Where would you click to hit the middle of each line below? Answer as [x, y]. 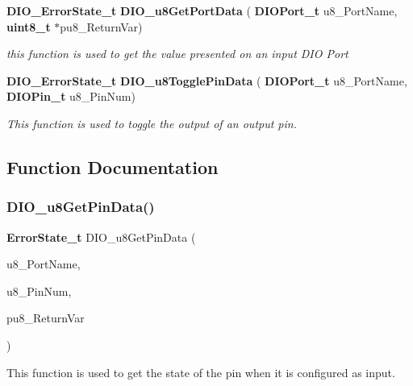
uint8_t [29, 26]
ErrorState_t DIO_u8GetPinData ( [101, 237]
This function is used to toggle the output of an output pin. [152, 123]
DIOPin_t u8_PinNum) [71, 96]
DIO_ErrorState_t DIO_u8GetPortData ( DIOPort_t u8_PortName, [202, 10]
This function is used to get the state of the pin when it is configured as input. [201, 372]
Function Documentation [113, 166]
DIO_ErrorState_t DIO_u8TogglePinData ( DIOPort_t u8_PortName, [207, 80]
